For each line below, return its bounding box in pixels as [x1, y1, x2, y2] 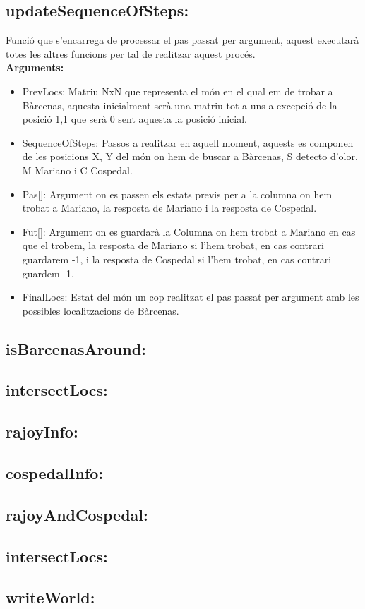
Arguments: [6, 60, 64, 75]
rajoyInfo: [6, 421, 78, 442]
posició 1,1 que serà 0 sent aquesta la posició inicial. [22, 111, 247, 126]
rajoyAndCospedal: [6, 503, 148, 525]
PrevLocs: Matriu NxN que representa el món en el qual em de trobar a [22, 83, 333, 98]
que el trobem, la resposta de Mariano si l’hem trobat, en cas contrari [22, 238, 324, 253]
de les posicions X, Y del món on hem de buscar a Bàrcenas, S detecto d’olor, [22, 149, 358, 164]
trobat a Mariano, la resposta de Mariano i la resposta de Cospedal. [22, 200, 317, 215]
